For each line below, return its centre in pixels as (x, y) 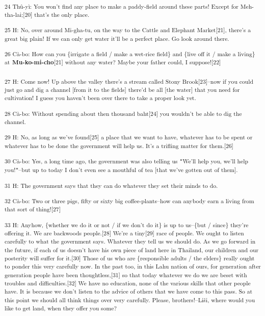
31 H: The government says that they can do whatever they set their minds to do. (111, 185)
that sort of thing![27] (33, 209)
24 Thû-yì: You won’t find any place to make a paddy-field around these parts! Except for (122, 6)
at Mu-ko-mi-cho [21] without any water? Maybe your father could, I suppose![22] (113, 62)
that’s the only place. (62, 15)
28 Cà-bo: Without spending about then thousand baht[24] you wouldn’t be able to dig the (123, 113)
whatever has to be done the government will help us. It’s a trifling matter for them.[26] (119, 145)
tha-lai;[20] (19, 15)
